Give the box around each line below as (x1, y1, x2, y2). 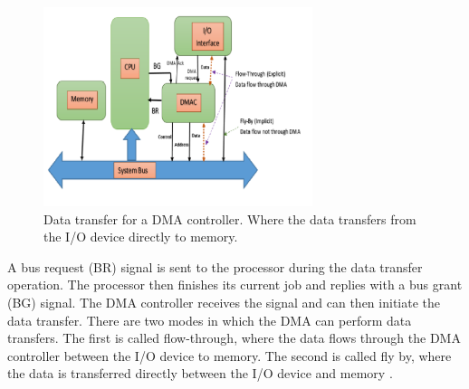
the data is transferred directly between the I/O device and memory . (7, 364, 393, 383)
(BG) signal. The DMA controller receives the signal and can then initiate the (7, 292, 440, 311)
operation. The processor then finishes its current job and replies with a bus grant (7, 275, 463, 294)
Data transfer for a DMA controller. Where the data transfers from (43, 209, 416, 228)
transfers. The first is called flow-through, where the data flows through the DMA (7, 328, 461, 347)
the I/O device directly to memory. (43, 227, 238, 246)
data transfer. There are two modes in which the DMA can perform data (7, 310, 412, 329)
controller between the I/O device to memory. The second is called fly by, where (7, 346, 452, 365)
